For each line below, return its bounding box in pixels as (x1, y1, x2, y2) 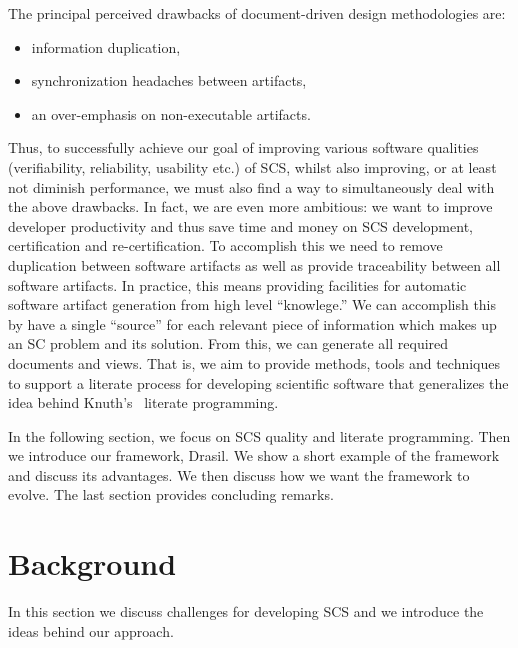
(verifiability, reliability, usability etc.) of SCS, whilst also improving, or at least (8, 156, 497, 177)
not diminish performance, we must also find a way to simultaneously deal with (8, 176, 495, 197)
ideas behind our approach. (8, 620, 174, 641)
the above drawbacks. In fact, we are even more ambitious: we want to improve (8, 196, 493, 217)
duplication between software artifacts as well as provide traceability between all (8, 254, 501, 275)
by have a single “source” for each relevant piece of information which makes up (8, 313, 497, 334)
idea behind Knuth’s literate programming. (8, 392, 279, 413)
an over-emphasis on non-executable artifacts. (31, 103, 311, 124)
